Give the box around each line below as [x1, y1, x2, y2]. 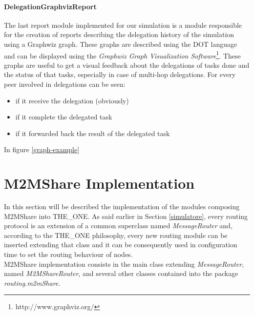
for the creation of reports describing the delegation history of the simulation [4, 29, 234, 39]
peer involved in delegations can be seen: [4, 79, 126, 89]
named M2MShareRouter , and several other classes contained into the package [4, 268, 238, 278]
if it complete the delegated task [15, 112, 112, 122]
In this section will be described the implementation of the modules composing [4, 201, 240, 212]
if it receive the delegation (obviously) [15, 95, 129, 105]
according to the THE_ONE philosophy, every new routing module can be [4, 230, 228, 240]
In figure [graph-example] [4, 144, 80, 155]
